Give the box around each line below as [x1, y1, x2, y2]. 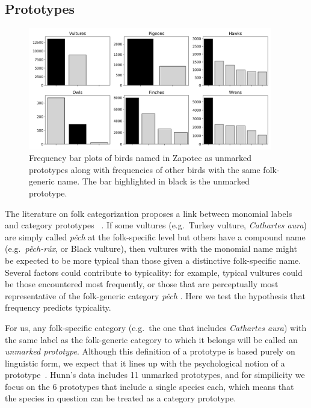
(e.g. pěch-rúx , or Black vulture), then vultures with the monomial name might [5, 242, 297, 255]
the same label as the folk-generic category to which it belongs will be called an [5, 333, 298, 346]
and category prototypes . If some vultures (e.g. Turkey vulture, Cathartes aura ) [5, 219, 307, 231]
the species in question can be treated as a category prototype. [5, 392, 236, 404]
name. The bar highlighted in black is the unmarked [57, 175, 250, 187]
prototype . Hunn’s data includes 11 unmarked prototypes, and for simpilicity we [5, 368, 305, 381]
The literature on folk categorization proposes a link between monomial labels [5, 207, 292, 219]
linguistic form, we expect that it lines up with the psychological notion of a [5, 356, 285, 369]
